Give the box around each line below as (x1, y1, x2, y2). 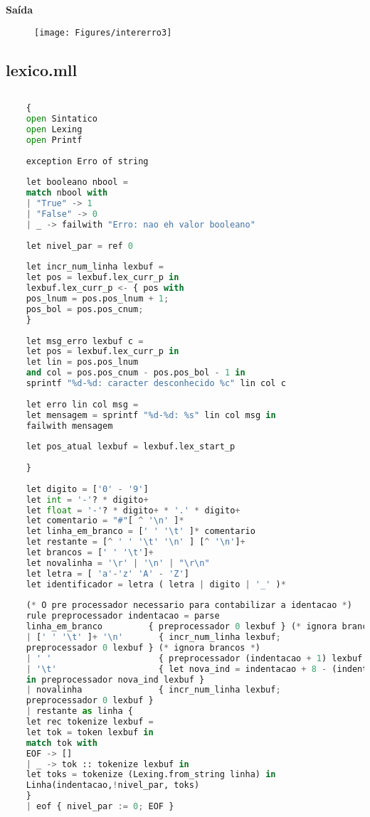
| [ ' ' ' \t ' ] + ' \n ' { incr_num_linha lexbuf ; (26, 632, 281, 643)
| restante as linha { (26, 706, 134, 717)
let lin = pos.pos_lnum (26, 357, 139, 368)
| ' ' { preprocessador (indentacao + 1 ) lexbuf (26, 653, 363, 663)
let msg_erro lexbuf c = (26, 336, 144, 346)
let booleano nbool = (26, 177, 128, 188)
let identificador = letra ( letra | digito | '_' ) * (26, 579, 286, 589)
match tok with (26, 737, 97, 748)
